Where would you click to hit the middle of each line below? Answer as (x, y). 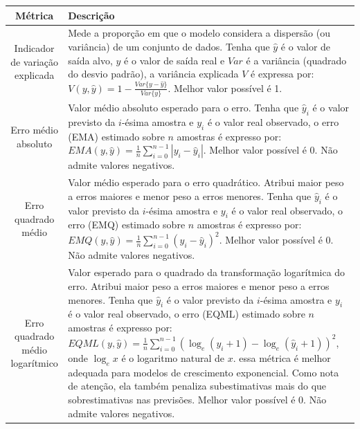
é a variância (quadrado (296, 60)
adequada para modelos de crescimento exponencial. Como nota (204, 372)
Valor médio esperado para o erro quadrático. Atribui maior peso (206, 182)
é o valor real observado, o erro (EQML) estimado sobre (187, 314)
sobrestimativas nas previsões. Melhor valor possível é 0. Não (197, 399)
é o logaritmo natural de (173, 357)
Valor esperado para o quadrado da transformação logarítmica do (207, 272)
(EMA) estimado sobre (116, 136)
